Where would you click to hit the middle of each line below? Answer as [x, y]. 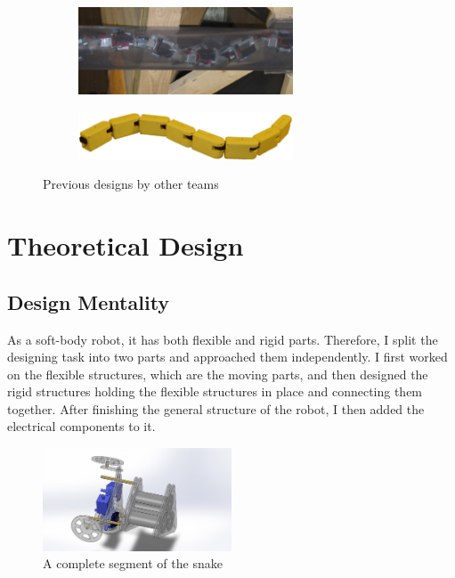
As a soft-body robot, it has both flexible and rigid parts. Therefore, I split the [223, 339]
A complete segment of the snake [133, 563]
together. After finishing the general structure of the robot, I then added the [216, 408]
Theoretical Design [126, 245]
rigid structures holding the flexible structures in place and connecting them [215, 391]
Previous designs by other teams [131, 184]
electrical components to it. [81, 426]
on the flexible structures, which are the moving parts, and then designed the [218, 374]
